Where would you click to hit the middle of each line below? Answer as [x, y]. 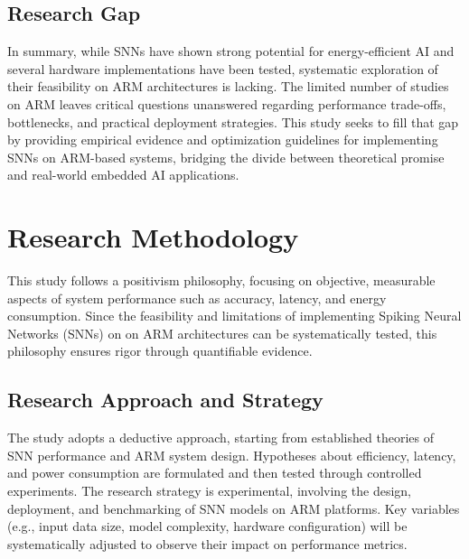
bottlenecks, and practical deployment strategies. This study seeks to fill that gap [233, 121]
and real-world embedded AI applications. [123, 175]
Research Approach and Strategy [165, 400]
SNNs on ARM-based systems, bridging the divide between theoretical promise [226, 157]
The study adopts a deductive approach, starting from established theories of [220, 438]
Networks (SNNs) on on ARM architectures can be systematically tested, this [222, 333]
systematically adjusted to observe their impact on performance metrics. [207, 543]
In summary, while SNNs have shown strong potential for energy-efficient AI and [231, 51]
